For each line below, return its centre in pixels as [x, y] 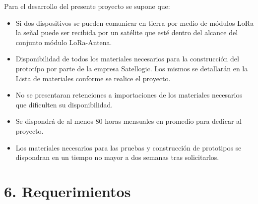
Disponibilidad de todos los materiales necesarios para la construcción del [127, 59]
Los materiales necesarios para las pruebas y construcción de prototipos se [129, 147]
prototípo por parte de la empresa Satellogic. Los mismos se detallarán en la [132, 68]
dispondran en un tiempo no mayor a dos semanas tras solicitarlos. [117, 157]
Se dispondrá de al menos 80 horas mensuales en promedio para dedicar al [129, 121]
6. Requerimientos [67, 191]
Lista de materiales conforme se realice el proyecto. [93, 78]
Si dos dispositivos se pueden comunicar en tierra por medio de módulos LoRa [135, 23]
